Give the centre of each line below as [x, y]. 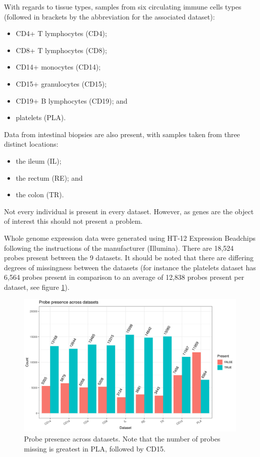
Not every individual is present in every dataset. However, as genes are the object [129, 211]
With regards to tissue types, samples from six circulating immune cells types [123, 7]
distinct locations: [31, 144]
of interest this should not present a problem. [73, 221]
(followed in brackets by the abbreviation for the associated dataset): [109, 16]
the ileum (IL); [38, 160]
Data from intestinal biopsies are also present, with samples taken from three [122, 134]
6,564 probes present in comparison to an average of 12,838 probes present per [124, 277]
